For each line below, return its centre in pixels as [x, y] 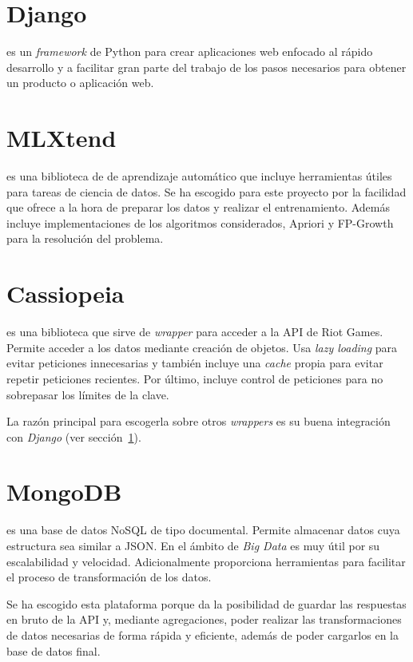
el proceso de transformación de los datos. [109, 577]
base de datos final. [54, 650]
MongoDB [64, 492]
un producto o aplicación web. [80, 83]
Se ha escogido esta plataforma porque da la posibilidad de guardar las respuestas [206, 603]
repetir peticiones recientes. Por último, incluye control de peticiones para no [195, 378]
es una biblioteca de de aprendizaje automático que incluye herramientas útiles [199, 176]
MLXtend [62, 138]
